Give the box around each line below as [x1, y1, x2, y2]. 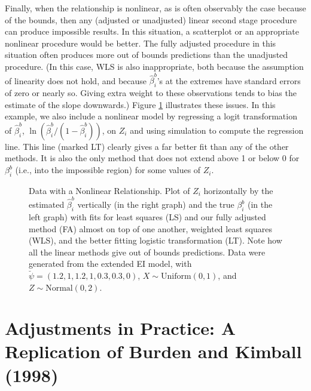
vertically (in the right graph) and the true [77, 198, 234, 211]
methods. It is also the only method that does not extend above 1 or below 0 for [5, 152, 300, 164]
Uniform [161, 272, 191, 281]
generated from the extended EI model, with [29, 257, 192, 270]
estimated [29, 198, 65, 211]
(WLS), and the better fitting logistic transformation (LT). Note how [29, 234, 282, 247]
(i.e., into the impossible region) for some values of [15, 164, 201, 176]
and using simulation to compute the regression [130, 124, 304, 136]
